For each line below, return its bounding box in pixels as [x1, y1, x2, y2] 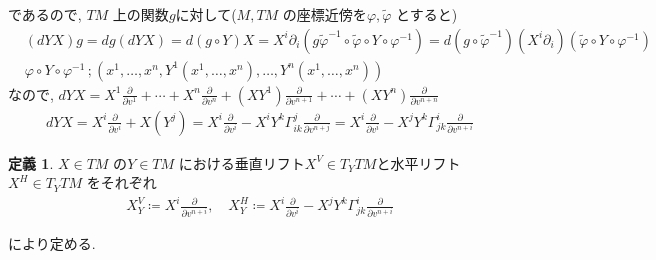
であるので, [8, 4, 82, 24]
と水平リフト [376, 152, 461, 173]
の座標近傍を [282, 4, 367, 24]
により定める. [8, 232, 96, 253]
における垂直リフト [178, 152, 305, 173]
